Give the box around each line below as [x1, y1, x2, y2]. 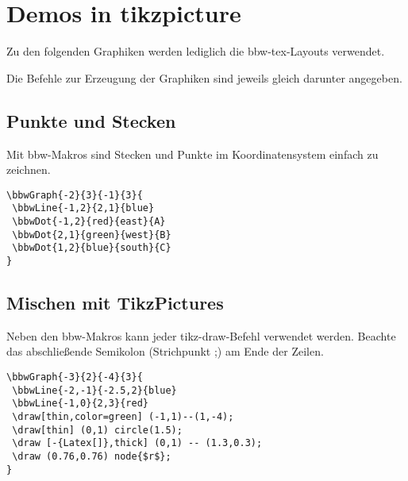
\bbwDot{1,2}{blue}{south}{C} [12, 242, 171, 254]
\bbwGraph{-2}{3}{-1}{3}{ [6, 189, 143, 201]
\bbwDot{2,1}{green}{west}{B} [12, 229, 171, 240]
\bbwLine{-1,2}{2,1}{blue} [12, 202, 155, 214]
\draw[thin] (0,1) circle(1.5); [12, 424, 183, 436]
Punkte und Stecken [6, 108, 176, 133]
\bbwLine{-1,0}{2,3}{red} [12, 398, 148, 410]
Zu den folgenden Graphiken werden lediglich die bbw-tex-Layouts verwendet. [6, 43, 385, 60]
